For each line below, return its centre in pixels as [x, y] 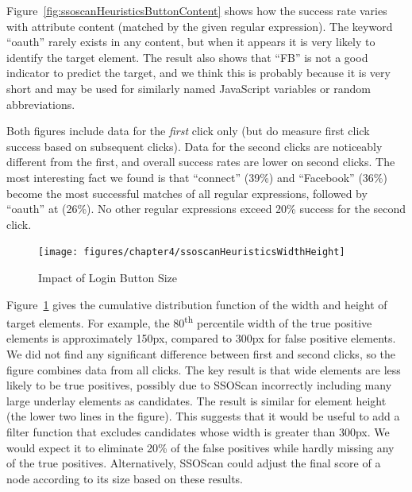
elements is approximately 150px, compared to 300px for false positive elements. [201, 338]
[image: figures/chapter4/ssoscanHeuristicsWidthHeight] [192, 252]
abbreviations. [41, 104]
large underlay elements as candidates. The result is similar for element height [196, 400]
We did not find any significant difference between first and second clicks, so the [201, 354]
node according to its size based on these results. [125, 478]
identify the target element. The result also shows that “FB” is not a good [187, 57]
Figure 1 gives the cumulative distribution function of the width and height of [197, 304]
